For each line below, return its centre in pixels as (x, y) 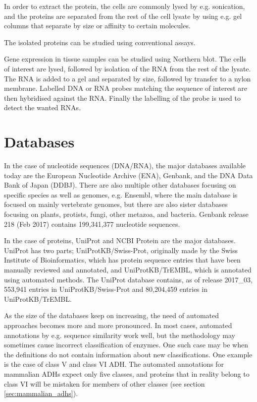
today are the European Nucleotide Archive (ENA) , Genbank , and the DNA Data (128, 175)
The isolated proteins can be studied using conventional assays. (100, 42)
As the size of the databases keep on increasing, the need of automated (111, 315)
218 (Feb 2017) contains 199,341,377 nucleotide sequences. (92, 224)
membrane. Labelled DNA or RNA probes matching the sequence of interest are (126, 88)
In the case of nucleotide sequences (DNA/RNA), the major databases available (125, 166)
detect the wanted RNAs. (43, 107)
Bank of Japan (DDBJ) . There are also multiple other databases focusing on (120, 185)
